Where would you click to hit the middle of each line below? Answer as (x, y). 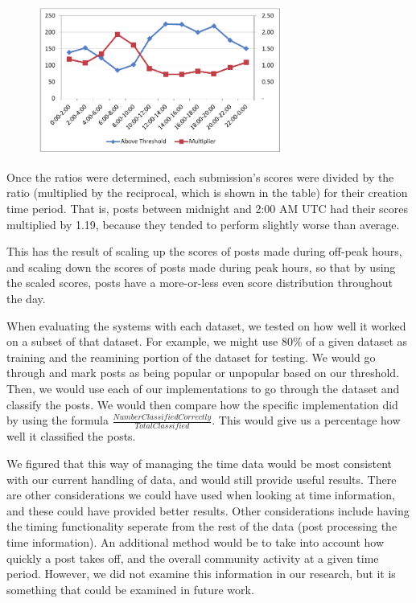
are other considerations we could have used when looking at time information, (201, 495)
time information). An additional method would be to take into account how (196, 542)
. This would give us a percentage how (306, 420)
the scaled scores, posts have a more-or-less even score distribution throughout (200, 283)
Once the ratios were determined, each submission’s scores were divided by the (200, 176)
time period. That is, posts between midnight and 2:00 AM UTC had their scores (208, 209)
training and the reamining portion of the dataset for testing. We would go (191, 357)
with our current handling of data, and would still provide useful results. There (202, 479)
